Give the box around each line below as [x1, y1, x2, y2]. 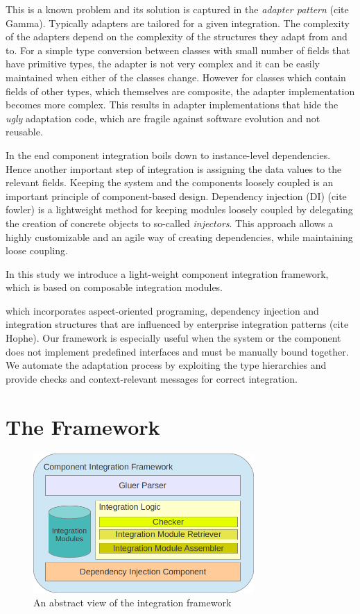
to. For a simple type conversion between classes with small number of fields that [6, 42, 350, 57]
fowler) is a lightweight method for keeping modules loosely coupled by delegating [6, 202, 353, 217]
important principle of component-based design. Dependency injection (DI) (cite [6, 188, 347, 203]
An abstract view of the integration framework [33, 595, 232, 610]
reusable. [6, 124, 43, 139]
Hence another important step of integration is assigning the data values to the [6, 161, 342, 176]
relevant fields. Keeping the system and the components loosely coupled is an [6, 175, 334, 190]
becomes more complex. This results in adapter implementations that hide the [6, 97, 338, 112]
